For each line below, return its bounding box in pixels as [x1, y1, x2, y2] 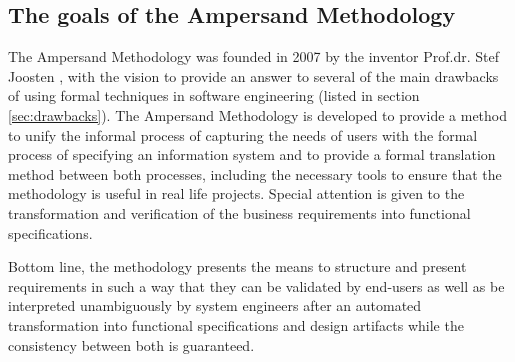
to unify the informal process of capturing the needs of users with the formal [8, 124, 478, 145]
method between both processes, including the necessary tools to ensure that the [8, 163, 502, 184]
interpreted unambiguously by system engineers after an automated [8, 295, 422, 316]
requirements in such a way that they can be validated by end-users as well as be [8, 275, 505, 296]
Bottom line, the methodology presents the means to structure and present [8, 256, 467, 277]
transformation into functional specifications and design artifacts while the [8, 314, 464, 335]
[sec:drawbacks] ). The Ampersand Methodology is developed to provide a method [8, 104, 507, 125]
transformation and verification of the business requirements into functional [8, 202, 471, 223]
